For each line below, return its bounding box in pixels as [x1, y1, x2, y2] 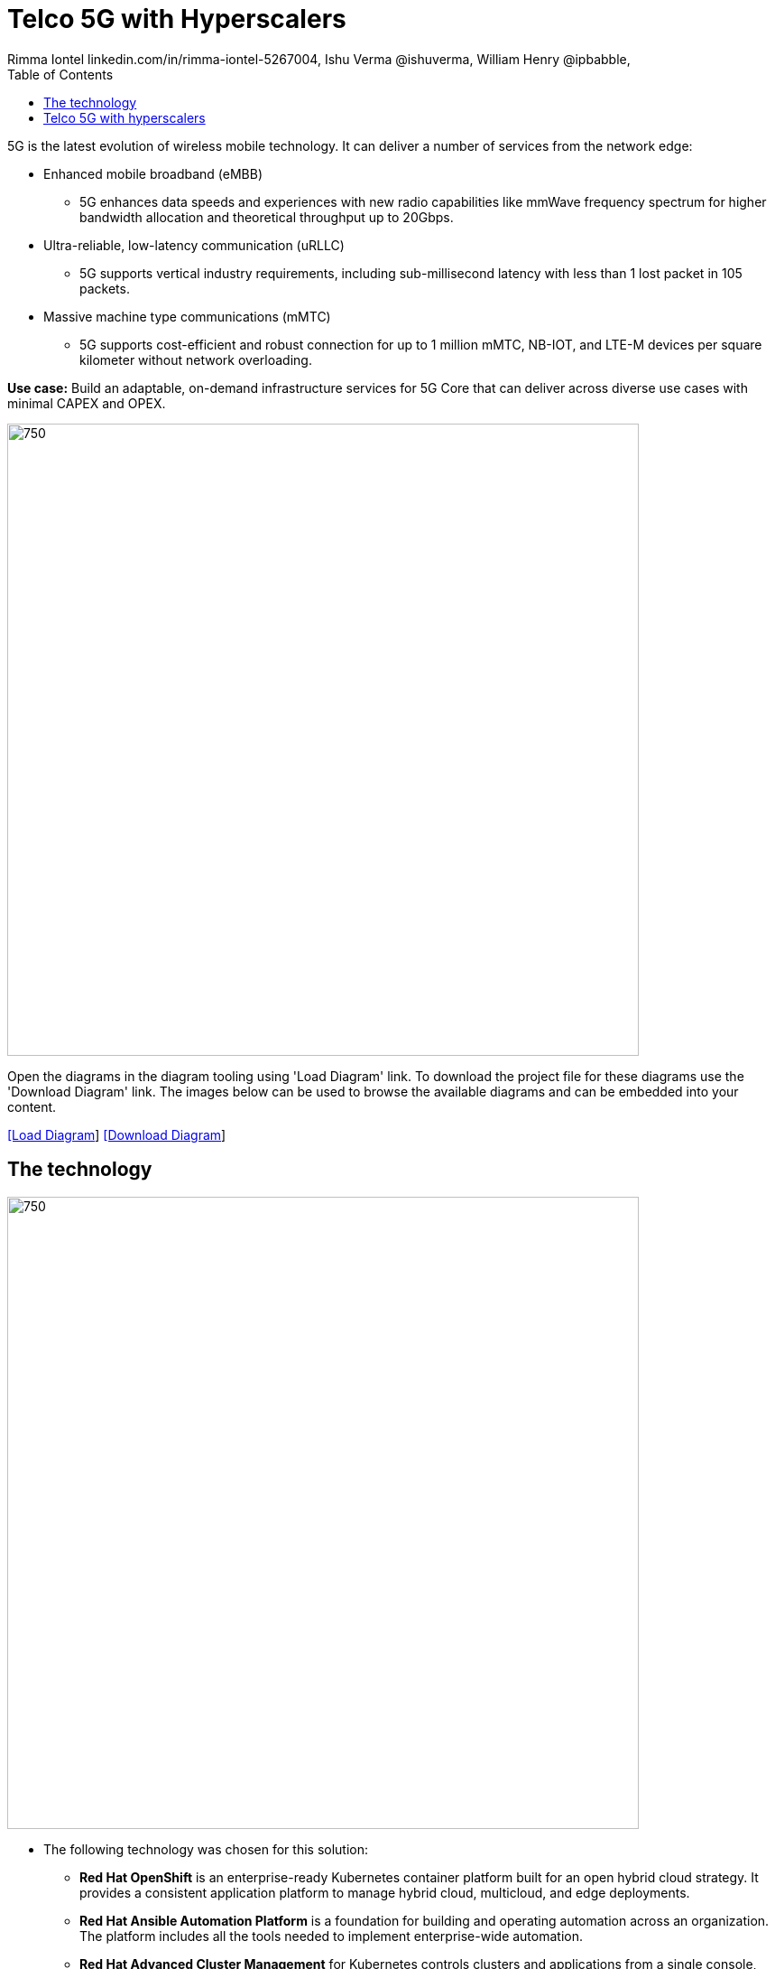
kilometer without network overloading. [79, 351, 312, 368]
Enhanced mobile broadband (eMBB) [43, 165, 263, 182]
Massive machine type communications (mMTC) [43, 308, 331, 324]
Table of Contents [7, 66, 114, 82]
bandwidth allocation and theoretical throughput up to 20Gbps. [79, 209, 454, 225]
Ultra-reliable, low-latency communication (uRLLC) [43, 237, 345, 253]
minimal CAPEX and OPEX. [7, 395, 166, 411]
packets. [79, 280, 130, 296]
